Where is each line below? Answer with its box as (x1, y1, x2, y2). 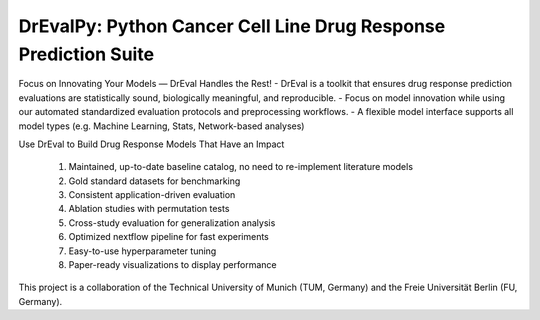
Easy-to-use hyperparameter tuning (68, 245, 217, 257)
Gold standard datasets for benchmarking (68, 175, 241, 187)
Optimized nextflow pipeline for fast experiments (68, 231, 269, 243)
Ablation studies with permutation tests (68, 203, 230, 215)
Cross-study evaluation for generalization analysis (68, 216, 276, 229)
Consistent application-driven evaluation (68, 189, 236, 201)
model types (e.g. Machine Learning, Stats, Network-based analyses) (18, 120, 305, 132)
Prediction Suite (18, 43, 155, 65)
